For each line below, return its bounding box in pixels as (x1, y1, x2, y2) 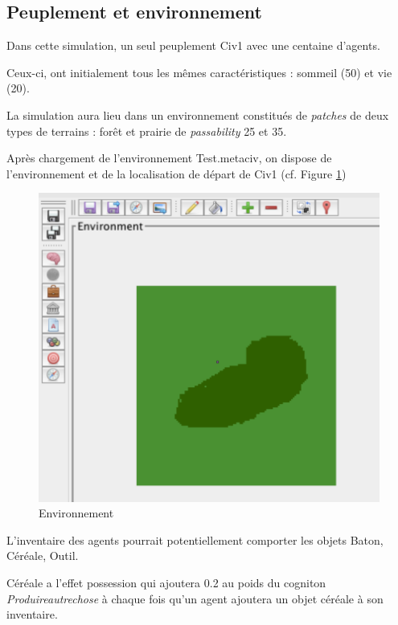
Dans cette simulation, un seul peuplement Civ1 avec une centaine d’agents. (6, 37, 380, 54)
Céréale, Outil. (6, 547, 79, 564)
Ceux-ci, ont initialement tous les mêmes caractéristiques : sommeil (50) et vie (6, 63, 392, 80)
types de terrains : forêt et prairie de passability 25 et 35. (6, 122, 287, 139)
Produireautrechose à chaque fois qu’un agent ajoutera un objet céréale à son (6, 590, 384, 607)
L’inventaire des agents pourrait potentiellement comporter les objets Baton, (6, 531, 384, 548)
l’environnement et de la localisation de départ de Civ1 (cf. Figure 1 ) (6, 165, 347, 182)
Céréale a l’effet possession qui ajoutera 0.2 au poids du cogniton (6, 574, 326, 591)
